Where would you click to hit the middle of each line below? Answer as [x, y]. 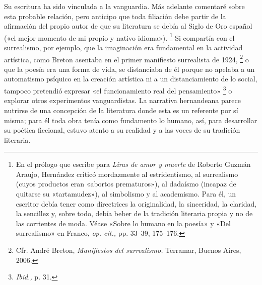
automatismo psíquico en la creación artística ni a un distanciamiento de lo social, [131, 79]
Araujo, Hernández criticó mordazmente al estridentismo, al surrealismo [127, 174]
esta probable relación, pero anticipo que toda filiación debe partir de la [115, 16]
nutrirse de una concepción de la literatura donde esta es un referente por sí [121, 110]
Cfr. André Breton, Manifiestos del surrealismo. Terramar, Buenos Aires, [128, 250]
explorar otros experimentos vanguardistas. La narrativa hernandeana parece [122, 100]
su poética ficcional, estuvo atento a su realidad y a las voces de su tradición [122, 130]
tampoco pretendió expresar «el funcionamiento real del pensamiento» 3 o [118, 90]
